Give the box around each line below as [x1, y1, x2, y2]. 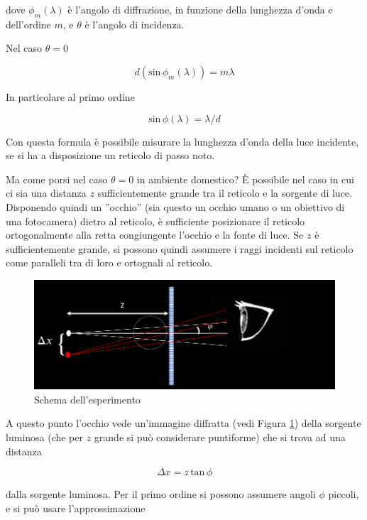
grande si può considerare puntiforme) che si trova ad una [94, 430, 346, 444]
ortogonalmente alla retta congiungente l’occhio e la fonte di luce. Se [6, 227, 304, 242]
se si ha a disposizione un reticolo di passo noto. [6, 148, 215, 163]
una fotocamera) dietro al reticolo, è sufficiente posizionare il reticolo [6, 213, 305, 228]
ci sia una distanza [6, 185, 87, 200]
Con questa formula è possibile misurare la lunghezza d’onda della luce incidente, [6, 134, 359, 148]
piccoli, [328, 487, 359, 502]
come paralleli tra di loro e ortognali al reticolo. [6, 255, 213, 270]
